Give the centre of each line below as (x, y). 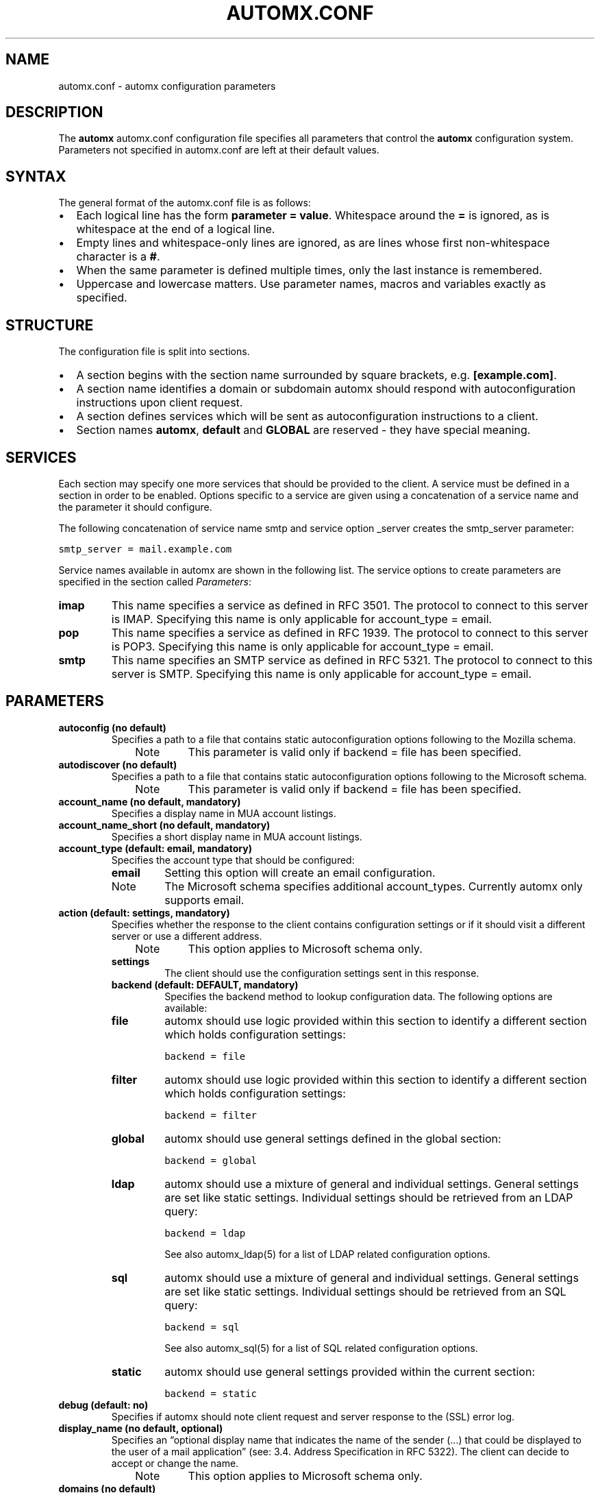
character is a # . (118, 257)
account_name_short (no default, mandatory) (164, 825)
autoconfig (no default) (112, 727)
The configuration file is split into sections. (154, 352)
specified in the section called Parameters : (155, 581)
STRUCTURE (50, 325)
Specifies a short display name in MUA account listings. (237, 836)
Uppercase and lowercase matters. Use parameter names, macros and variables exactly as (311, 284)
